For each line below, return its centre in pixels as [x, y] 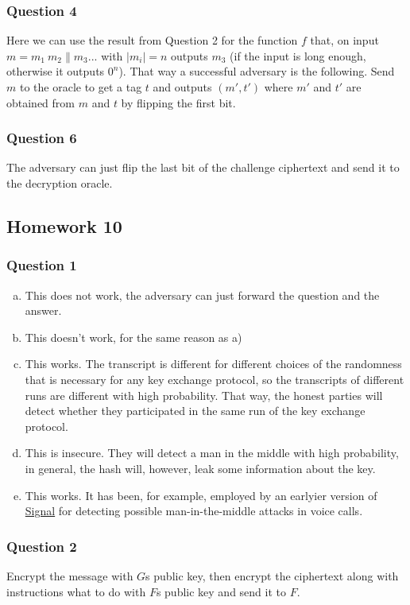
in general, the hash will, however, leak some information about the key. [200, 468]
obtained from [41, 102]
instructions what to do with [76, 591]
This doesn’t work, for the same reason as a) [133, 337]
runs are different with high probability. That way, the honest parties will [204, 395]
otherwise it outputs [56, 71]
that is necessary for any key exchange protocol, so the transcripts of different [215, 379]
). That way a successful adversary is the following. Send [257, 71]
